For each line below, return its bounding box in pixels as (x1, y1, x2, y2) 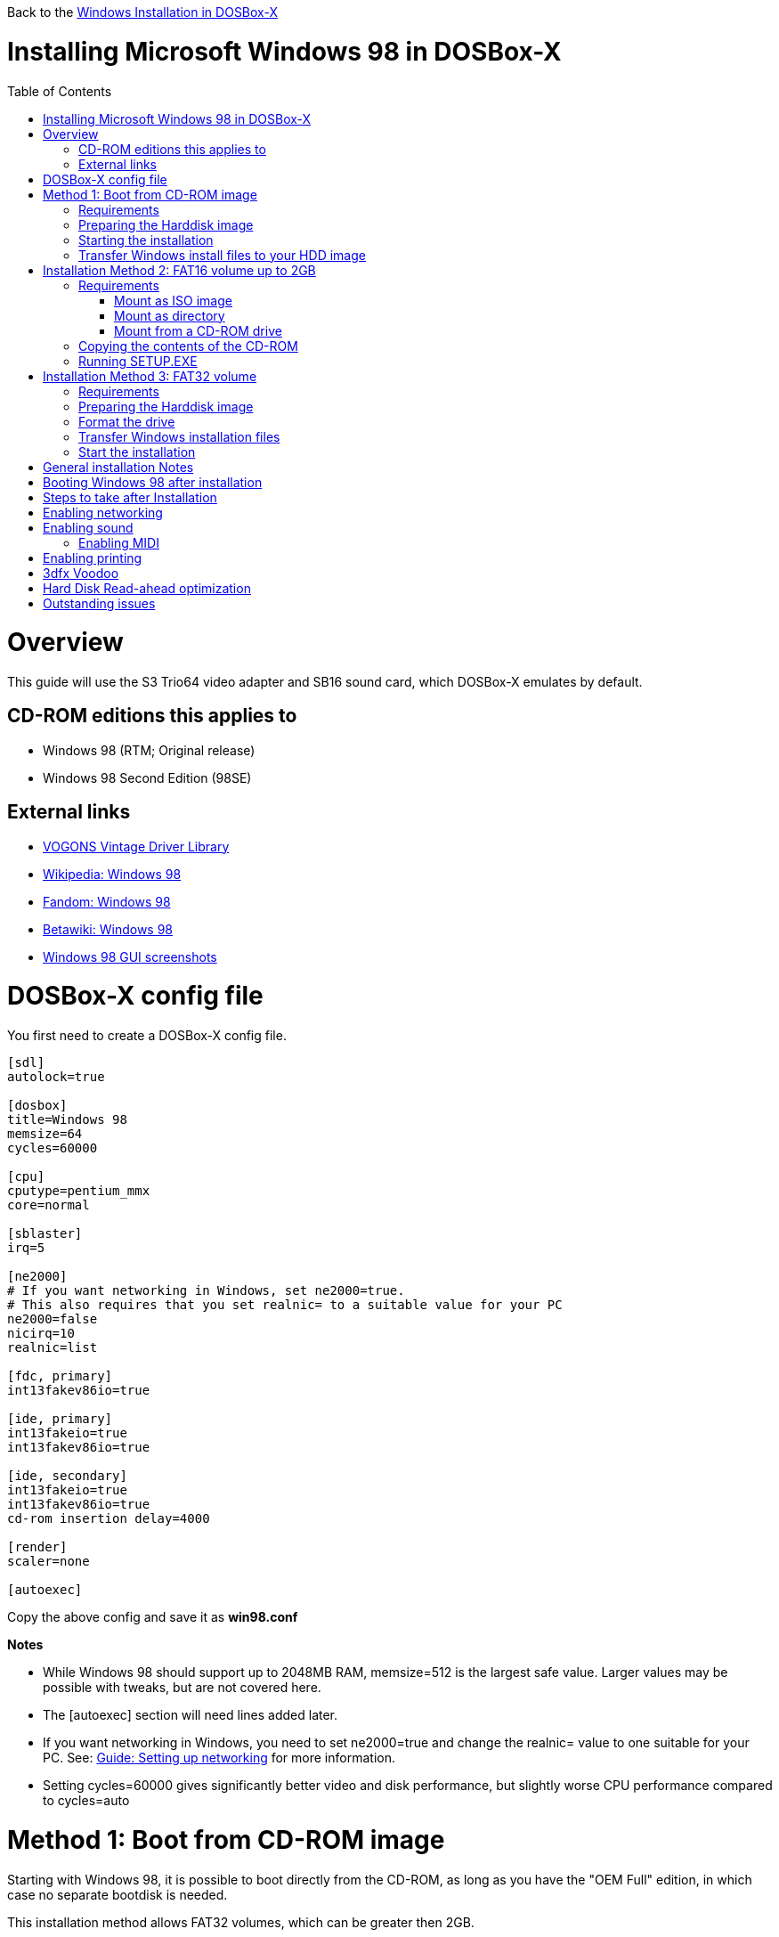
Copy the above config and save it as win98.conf (7, 1609, 298, 1625)
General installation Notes (43, 459, 194, 475)
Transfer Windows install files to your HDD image (78, 247, 366, 263)
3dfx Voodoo (43, 565, 119, 581)
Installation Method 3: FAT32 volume (43, 368, 257, 384)
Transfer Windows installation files (78, 428, 280, 444)
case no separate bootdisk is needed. (7, 1886, 228, 1902)
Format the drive (78, 413, 175, 429)
